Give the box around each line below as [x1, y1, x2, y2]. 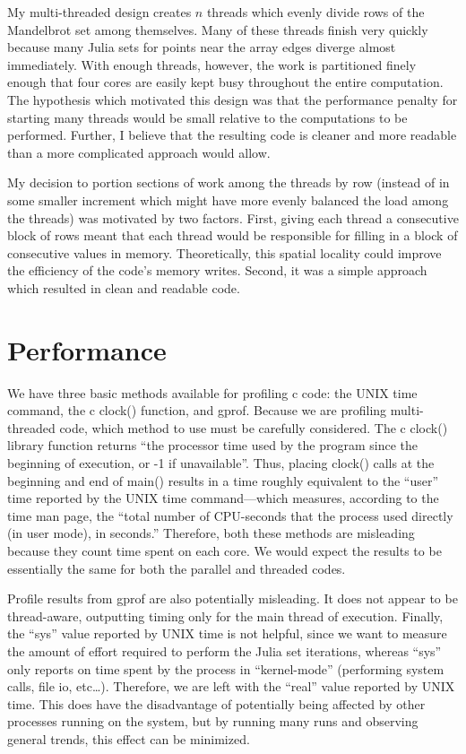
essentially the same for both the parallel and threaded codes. [7, 559, 346, 577]
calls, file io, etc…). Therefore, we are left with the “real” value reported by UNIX [7, 677, 455, 696]
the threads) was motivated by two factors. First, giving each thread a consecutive [7, 208, 459, 227]
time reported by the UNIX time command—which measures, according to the [7, 489, 439, 507]
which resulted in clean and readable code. [7, 278, 240, 297]
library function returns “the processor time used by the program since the [7, 436, 419, 455]
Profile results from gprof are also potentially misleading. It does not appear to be [7, 589, 458, 608]
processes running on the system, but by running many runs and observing [7, 712, 419, 731]
